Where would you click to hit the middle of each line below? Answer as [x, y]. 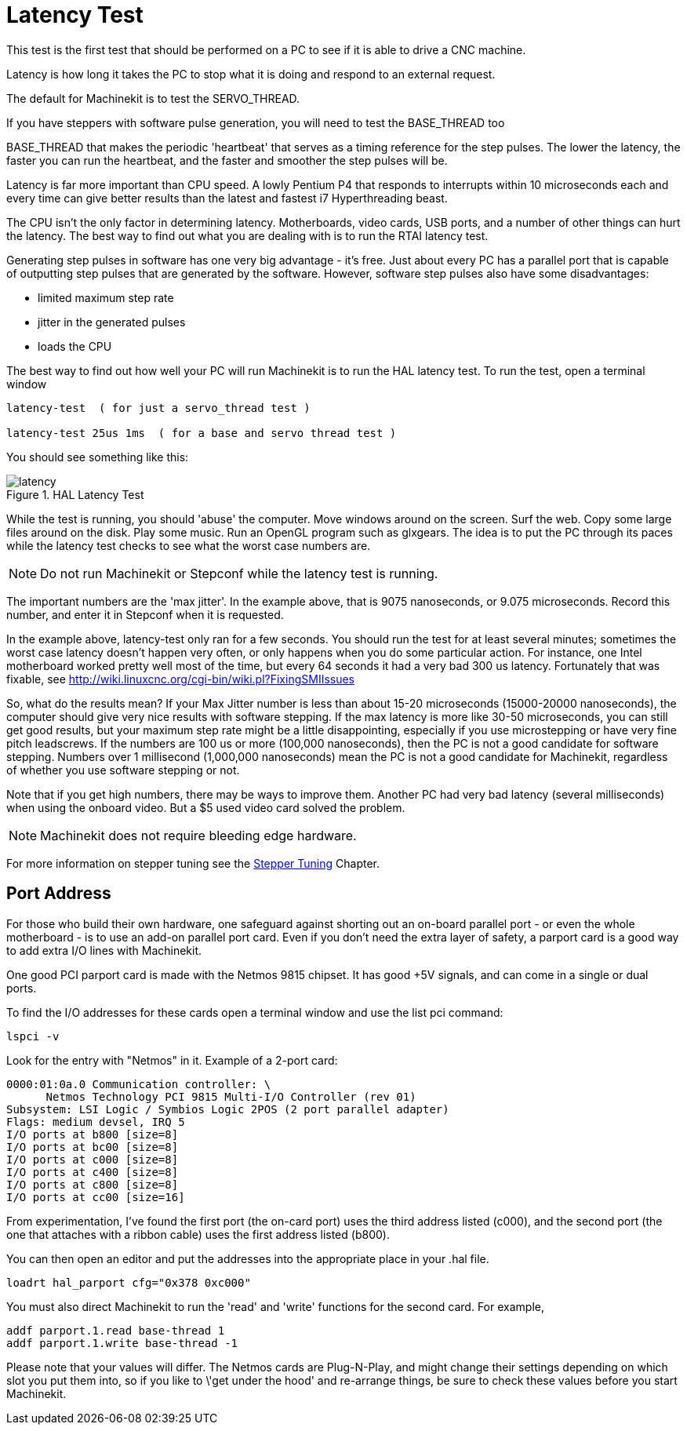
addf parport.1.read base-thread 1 [116, 1330]
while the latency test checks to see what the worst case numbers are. [189, 545]
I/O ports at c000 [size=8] [93, 1159]
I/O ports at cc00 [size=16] [96, 1197]
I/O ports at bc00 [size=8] [93, 1147]
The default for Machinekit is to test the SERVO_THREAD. [153, 98]
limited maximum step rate [106, 297]
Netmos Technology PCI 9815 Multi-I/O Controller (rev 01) [231, 1096]
